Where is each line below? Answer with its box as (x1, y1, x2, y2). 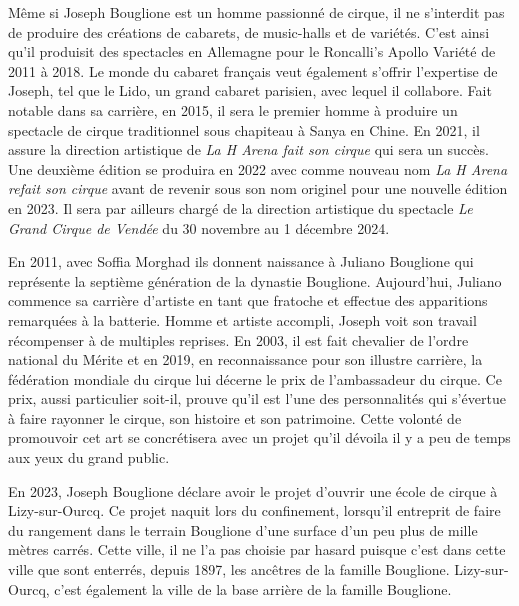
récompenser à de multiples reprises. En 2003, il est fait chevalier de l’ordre (8, 329, 469, 350)
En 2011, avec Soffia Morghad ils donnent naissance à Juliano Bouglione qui (8, 251, 474, 272)
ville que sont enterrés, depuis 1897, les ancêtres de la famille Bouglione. (8, 559, 450, 580)
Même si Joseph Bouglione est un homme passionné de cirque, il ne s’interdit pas (8, 2, 505, 22)
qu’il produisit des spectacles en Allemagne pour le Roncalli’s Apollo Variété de (8, 41, 496, 62)
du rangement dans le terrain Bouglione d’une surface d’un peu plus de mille (8, 519, 478, 540)
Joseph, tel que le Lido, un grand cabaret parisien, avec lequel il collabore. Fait (8, 80, 492, 101)
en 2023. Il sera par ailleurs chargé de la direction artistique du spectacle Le (8, 197, 473, 218)
